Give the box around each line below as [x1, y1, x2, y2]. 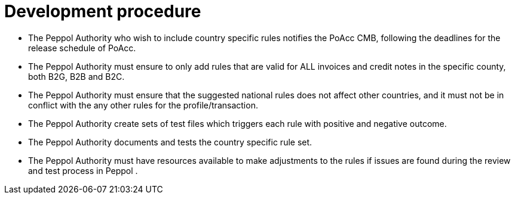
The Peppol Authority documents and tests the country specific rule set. [28, 136, 312, 147]
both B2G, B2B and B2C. [28, 71, 125, 82]
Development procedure [4, 1, 201, 21]
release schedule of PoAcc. [28, 42, 136, 53]
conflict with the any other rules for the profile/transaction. [28, 99, 258, 110]
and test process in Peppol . [28, 165, 138, 176]
